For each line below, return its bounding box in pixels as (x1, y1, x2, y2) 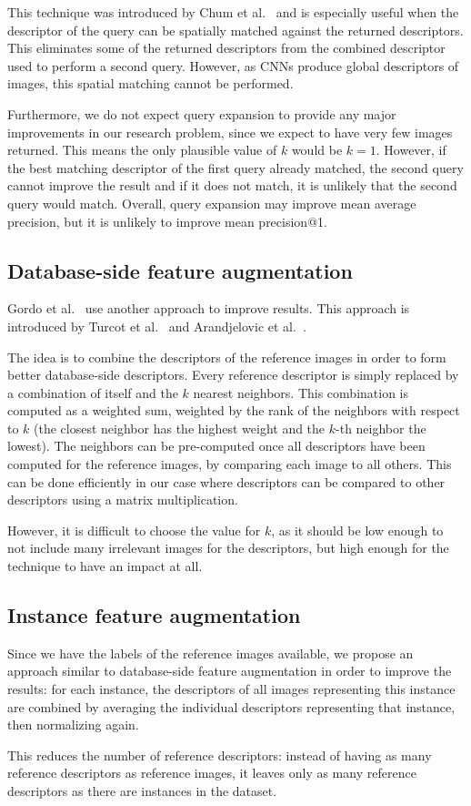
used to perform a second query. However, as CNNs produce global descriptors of (7, 56, 459, 75)
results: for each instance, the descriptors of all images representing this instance (7, 679, 456, 699)
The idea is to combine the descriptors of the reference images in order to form (7, 347, 446, 366)
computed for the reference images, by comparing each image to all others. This (7, 454, 452, 474)
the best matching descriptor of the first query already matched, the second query (7, 158, 464, 177)
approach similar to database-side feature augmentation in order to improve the (7, 661, 452, 680)
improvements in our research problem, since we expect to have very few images (7, 122, 453, 141)
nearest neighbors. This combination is (193, 383, 408, 402)
